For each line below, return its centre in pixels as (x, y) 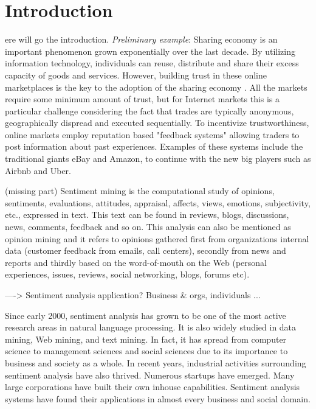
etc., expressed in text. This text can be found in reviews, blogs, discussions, (147, 215)
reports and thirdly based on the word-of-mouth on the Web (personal (136, 262)
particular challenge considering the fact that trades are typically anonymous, (149, 110)
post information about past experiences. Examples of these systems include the (154, 146)
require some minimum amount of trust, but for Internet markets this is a (143, 99)
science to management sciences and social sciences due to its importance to (146, 351)
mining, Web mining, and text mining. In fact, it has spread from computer (146, 339)
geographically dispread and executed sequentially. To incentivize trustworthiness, (157, 123)
